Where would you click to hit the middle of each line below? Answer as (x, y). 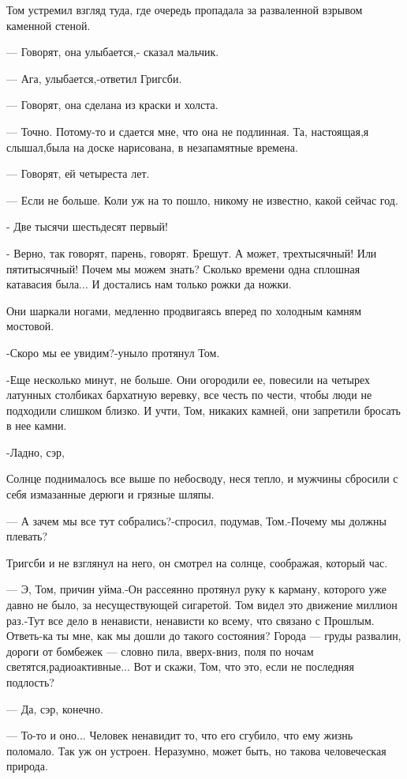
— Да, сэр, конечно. (55, 708)
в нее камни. (37, 425)
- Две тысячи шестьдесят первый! (87, 226)
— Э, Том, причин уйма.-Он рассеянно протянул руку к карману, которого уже (196, 589)
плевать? (27, 536)
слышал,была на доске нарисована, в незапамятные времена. (152, 147)
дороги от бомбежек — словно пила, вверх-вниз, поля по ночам (160, 651)
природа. (27, 766)
